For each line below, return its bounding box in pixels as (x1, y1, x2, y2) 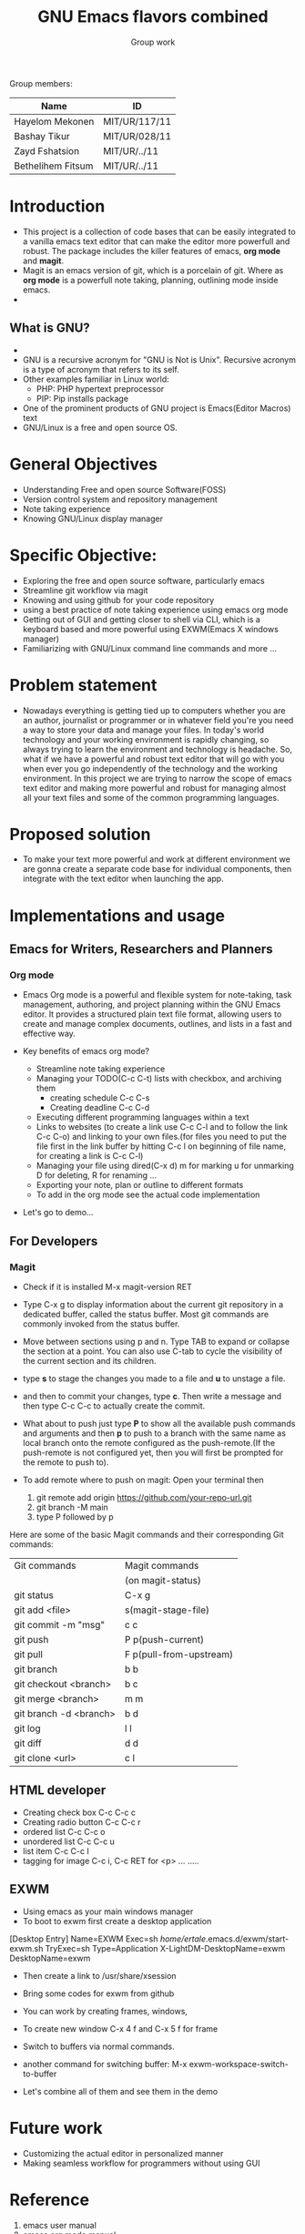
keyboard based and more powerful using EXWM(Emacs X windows (22, 623, 280, 634)
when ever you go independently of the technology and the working (22, 763, 278, 774)
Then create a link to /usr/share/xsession (22, 1970, 177, 1981)
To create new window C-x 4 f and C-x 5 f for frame (22, 2023, 219, 2034)
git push (14, 1634, 49, 1645)
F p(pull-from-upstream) (124, 1648, 234, 1660)
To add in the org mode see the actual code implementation (36, 1189, 260, 1200)
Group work (130, 36, 176, 47)
